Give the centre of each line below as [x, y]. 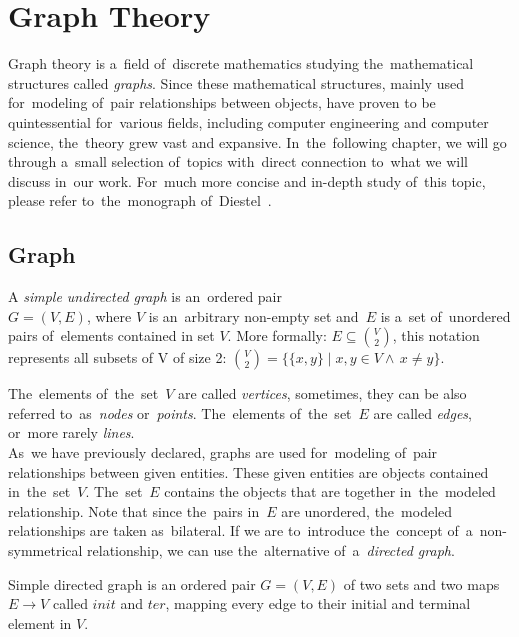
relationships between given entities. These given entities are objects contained [248, 471]
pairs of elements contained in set [111, 335]
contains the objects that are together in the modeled [330, 491]
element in [40, 622]
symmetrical [45, 550]
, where [109, 315]
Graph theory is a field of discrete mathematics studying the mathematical [241, 63]
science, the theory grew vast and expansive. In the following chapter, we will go [257, 141]
